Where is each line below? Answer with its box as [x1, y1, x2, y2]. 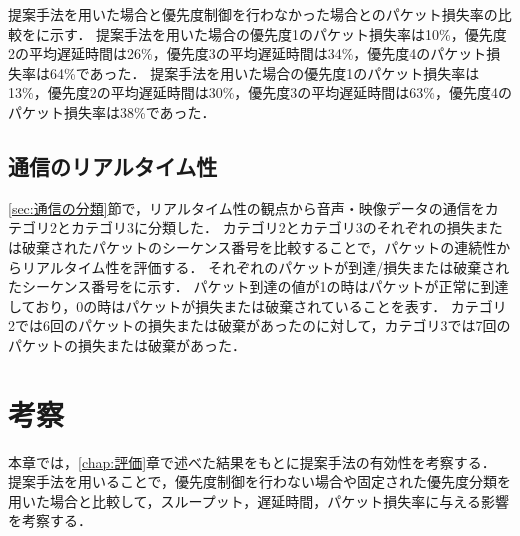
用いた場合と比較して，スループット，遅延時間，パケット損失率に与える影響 [8, 490, 509, 511]
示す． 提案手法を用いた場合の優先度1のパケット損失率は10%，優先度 [49, 23, 507, 44]
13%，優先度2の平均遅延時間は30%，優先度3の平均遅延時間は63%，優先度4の [8, 82, 512, 103]
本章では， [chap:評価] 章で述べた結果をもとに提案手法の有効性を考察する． [8, 451, 496, 472]
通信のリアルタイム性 [8, 150, 218, 181]
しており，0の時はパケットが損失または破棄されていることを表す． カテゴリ [8, 295, 507, 316]
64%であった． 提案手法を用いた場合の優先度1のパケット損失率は [49, 62, 480, 83]
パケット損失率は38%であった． [8, 101, 216, 122]
